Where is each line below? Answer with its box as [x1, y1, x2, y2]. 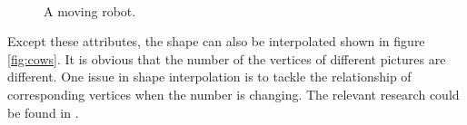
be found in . [7, 102, 79, 121]
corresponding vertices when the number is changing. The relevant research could [7, 84, 460, 103]
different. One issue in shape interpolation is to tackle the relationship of [7, 67, 412, 86]
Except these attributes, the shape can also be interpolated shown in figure [7, 32, 425, 51]
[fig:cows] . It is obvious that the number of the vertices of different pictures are [7, 49, 446, 68]
